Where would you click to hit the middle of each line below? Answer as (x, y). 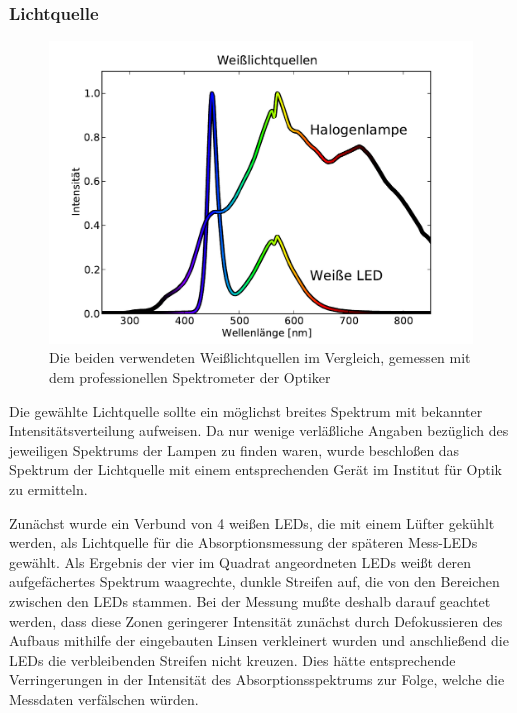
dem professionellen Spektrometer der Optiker (190, 377)
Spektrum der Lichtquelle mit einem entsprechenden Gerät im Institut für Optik (255, 469)
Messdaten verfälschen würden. (104, 698)
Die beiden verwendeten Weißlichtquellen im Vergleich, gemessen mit (260, 357)
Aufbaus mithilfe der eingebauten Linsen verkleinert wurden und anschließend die (259, 640)
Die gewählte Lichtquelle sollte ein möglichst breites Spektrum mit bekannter (246, 410)
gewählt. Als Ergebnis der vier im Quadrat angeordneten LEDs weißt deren (240, 561)
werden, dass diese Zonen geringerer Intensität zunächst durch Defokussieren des (256, 620)
